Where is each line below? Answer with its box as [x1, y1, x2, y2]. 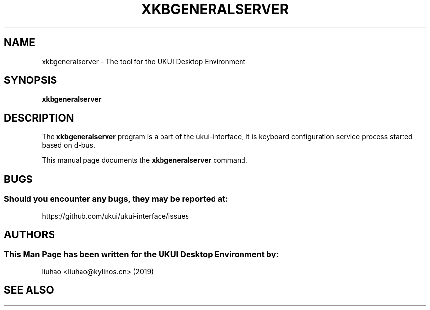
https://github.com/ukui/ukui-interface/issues [42, 211, 189, 220]
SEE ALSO [4, 284, 54, 297]
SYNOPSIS [4, 74, 57, 87]
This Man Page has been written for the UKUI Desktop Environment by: [4, 249, 279, 259]
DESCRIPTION [4, 111, 74, 124]
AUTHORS [4, 228, 55, 241]
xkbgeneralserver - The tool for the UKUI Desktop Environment [42, 57, 246, 66]
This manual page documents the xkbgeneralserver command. [42, 156, 247, 165]
